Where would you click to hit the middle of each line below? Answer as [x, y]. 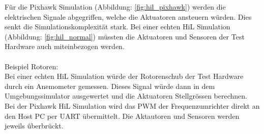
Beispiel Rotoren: [32, 66]
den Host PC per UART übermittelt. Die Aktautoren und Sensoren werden [122, 116]
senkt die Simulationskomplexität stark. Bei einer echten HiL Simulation [118, 27]
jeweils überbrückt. [34, 126]
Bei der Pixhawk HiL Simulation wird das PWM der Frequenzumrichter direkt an [132, 105]
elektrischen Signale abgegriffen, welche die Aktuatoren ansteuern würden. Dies [128, 16]
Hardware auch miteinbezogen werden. [65, 46]
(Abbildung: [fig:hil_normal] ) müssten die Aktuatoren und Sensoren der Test [125, 36]
